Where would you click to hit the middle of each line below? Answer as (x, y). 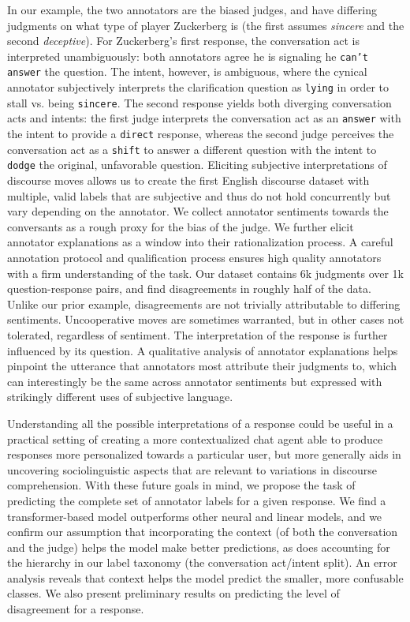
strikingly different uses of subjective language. (120, 397)
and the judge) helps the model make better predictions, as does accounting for (199, 547)
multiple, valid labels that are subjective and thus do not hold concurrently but (199, 195)
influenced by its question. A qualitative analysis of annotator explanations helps (203, 350)
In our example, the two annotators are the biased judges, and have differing (192, 9)
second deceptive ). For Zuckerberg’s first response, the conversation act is (183, 41)
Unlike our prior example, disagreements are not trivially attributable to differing (204, 304)
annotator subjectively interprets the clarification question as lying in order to (198, 87)
